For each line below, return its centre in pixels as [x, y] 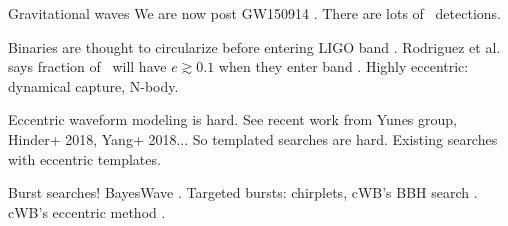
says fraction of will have [87, 66]
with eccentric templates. [84, 158]
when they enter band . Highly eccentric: [343, 66]
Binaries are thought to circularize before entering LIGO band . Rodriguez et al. [254, 46]
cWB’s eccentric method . [87, 211]
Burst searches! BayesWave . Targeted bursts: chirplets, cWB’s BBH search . [243, 192]
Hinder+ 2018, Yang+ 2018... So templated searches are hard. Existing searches [253, 138]
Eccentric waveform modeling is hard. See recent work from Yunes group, [232, 119]
